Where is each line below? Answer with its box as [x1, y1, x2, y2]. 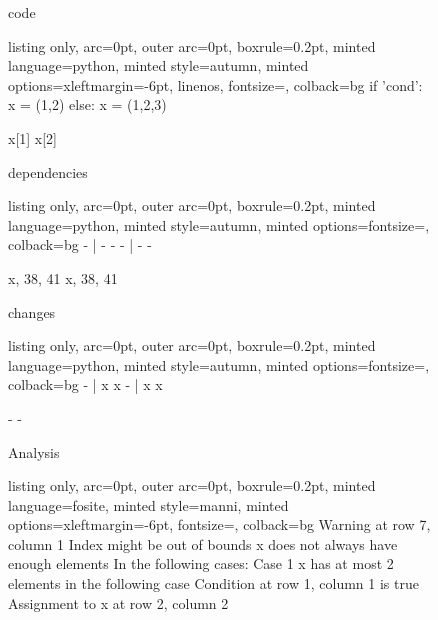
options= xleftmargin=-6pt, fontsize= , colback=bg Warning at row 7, [8, 514, 431, 535]
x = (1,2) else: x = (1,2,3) [8, 94, 167, 115]
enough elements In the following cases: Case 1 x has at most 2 [8, 553, 394, 574]
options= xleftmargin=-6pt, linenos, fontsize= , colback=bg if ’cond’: [8, 74, 423, 95]
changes [8, 301, 56, 322]
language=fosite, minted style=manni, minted [8, 494, 289, 515]
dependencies [8, 161, 88, 182]
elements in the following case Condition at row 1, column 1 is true [8, 573, 419, 594]
